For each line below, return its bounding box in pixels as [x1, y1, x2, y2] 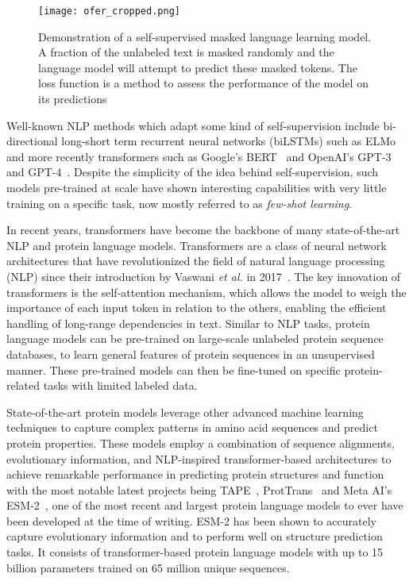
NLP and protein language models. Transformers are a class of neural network [6, 237, 387, 253]
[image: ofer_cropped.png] [38, 6, 180, 17]
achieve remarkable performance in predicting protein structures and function [6, 466, 384, 483]
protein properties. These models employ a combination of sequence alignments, [6, 434, 395, 451]
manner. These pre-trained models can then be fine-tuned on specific [6, 361, 341, 378]
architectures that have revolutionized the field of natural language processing [6, 252, 385, 269]
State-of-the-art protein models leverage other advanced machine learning [6, 403, 364, 420]
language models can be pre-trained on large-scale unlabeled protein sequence [6, 330, 384, 347]
